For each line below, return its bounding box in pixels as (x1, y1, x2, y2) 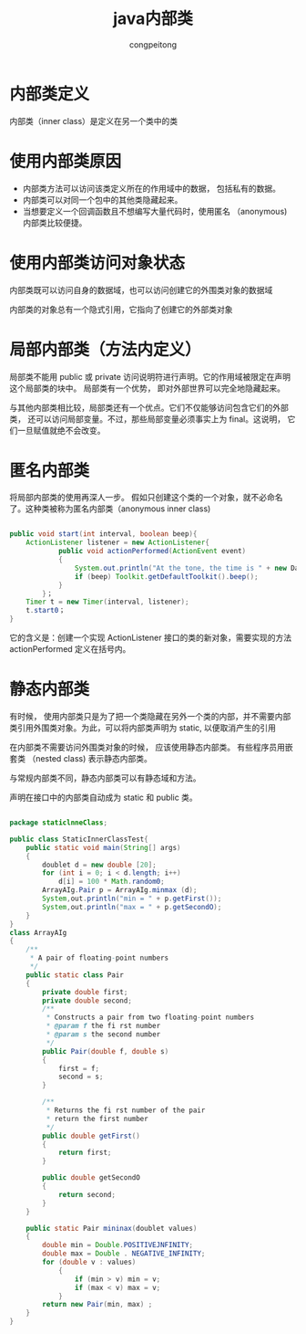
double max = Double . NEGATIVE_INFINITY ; (42, 1249, 206, 1258)
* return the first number (46, 1114, 148, 1123)
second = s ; (57, 1072, 104, 1082)
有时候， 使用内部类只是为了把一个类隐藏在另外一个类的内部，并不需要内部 (9, 711, 291, 721)
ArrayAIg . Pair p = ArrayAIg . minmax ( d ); (42, 886, 198, 895)
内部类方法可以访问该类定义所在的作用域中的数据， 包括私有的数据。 (22, 183, 280, 194)
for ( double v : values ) (42, 1257, 137, 1266)
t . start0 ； (25, 606, 66, 615)
